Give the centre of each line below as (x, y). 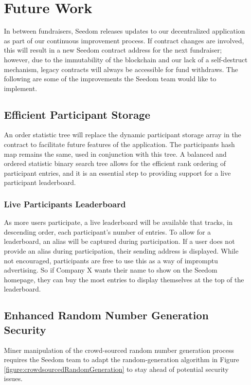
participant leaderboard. (40, 182)
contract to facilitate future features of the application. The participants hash (119, 144)
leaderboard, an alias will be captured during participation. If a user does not (119, 241)
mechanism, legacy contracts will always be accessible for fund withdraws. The (121, 69)
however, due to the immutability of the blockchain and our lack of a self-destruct (126, 59)
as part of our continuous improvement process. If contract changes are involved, (124, 40)
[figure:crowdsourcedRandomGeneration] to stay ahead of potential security (116, 369)
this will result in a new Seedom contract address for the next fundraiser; (113, 50)
